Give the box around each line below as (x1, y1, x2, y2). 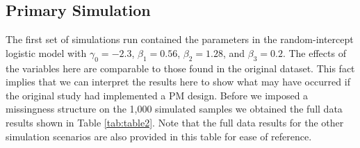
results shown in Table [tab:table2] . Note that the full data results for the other (6, 115, 344, 129)
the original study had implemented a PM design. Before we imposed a (6, 88, 309, 102)
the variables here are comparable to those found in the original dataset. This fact (6, 60, 355, 75)
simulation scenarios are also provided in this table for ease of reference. (6, 129, 312, 143)
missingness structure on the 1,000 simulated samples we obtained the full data (6, 101, 343, 116)
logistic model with (6, 45, 87, 60)
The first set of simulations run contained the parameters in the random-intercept (6, 32, 354, 47)
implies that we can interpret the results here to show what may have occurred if (6, 74, 350, 89)
